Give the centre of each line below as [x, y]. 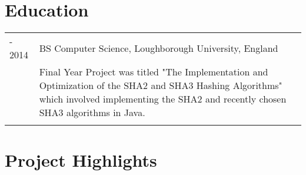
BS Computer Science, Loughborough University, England [159, 48]
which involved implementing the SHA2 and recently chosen [163, 99]
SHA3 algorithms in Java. [92, 113]
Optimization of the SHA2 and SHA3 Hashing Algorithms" [161, 85]
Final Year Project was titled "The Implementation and [154, 72]
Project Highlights [81, 160]
